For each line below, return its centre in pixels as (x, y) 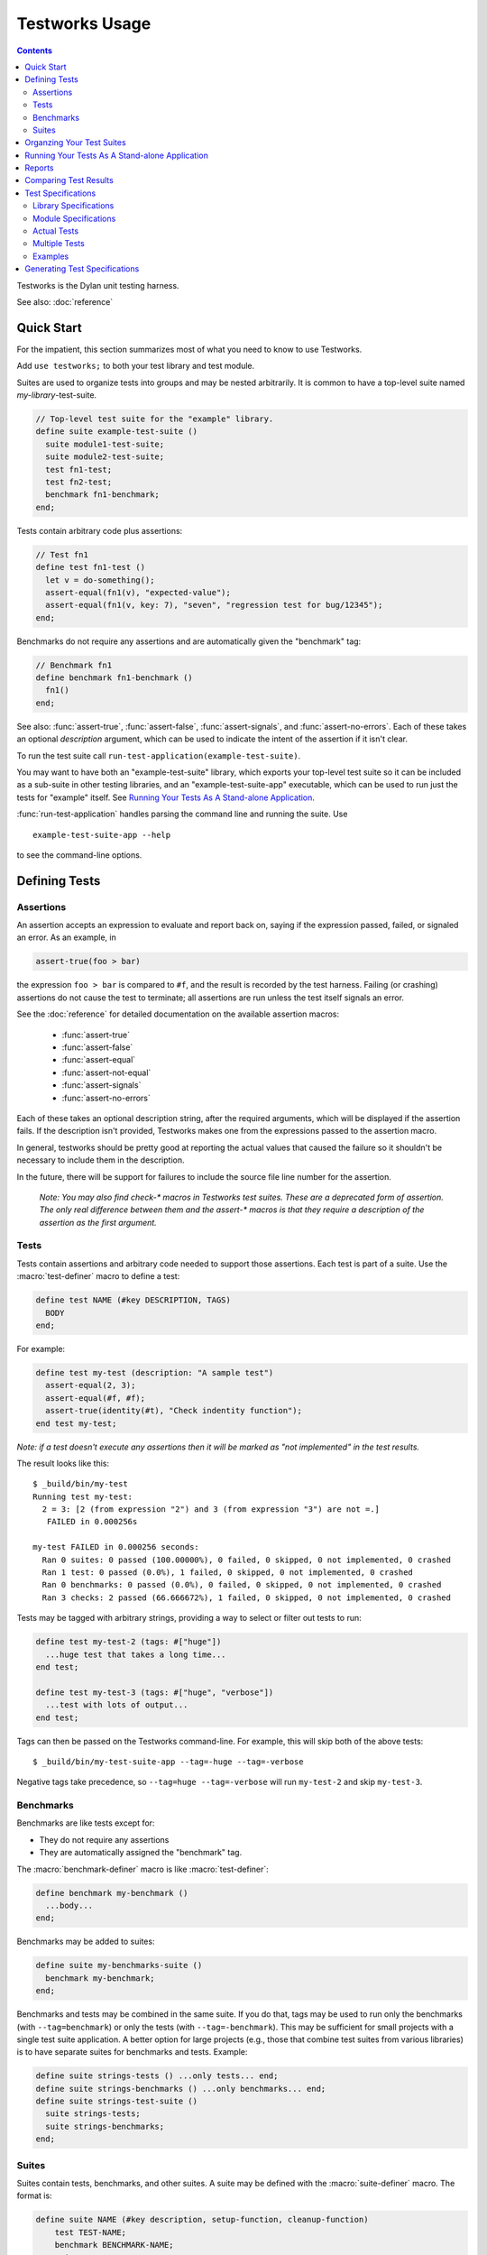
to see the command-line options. (79, 855)
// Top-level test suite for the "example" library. (155, 419)
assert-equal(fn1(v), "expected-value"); (138, 592)
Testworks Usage (84, 23)
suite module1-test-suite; (105, 444)
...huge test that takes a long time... (136, 1654)
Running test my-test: (83, 1496)
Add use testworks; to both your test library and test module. (136, 366)
